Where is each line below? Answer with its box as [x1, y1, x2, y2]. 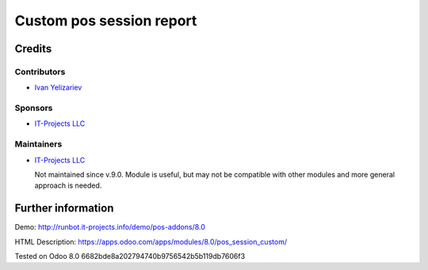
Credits [14, 42, 52, 55]
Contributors [14, 66, 66, 77]
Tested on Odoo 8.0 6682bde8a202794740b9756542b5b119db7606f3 [14, 252, 246, 261]
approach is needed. [34, 181, 102, 190]
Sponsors [14, 103, 53, 114]
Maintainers [14, 139, 63, 150]
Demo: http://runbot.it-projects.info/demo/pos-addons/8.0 [14, 222, 206, 232]
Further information [14, 202, 114, 215]
